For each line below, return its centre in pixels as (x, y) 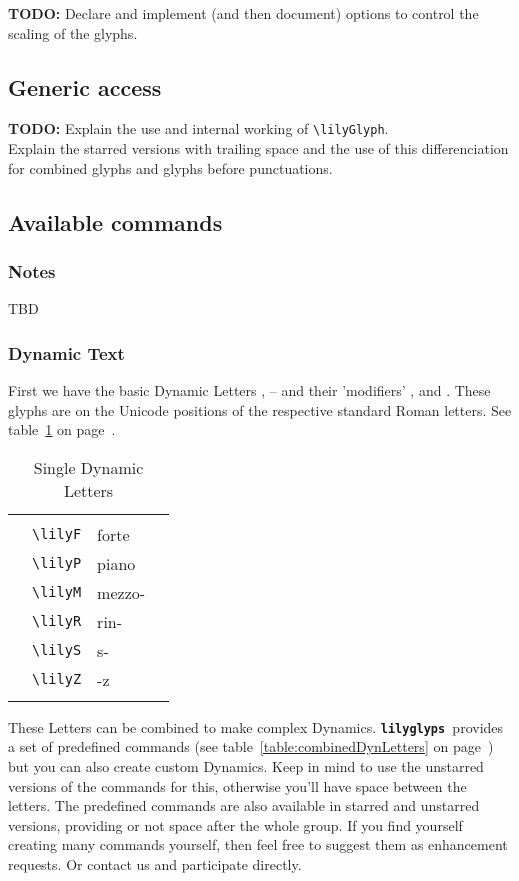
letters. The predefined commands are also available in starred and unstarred (244, 805)
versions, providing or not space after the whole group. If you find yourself (235, 824)
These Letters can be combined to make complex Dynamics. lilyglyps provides (256, 726)
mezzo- (121, 592)
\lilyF (57, 534)
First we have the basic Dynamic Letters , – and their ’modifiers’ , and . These (249, 390)
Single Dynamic (88, 467)
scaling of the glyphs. (73, 32)
